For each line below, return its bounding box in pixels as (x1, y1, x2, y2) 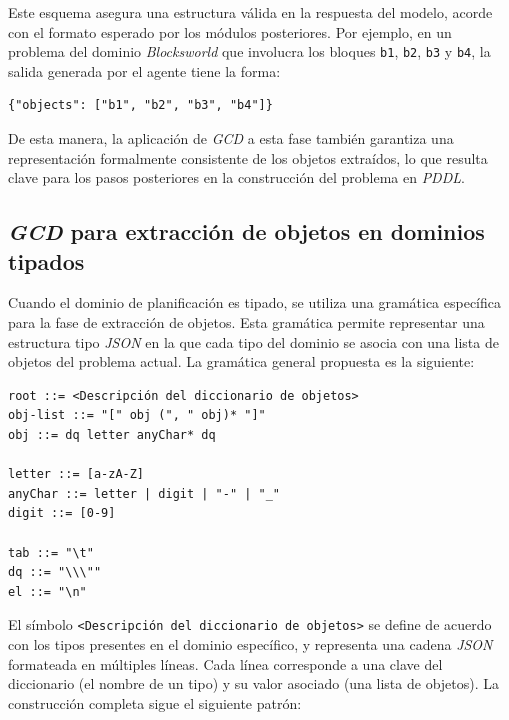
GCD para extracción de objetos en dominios (8, 216, 485, 247)
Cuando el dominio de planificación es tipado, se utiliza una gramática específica (8, 292, 501, 313)
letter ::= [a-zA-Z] (8, 467, 145, 482)
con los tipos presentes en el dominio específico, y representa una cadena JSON (8, 633, 493, 654)
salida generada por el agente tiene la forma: (8, 60, 281, 81)
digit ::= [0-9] (8, 506, 116, 521)
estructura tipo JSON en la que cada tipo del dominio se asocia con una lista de (8, 331, 499, 352)
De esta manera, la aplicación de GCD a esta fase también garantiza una (8, 128, 454, 149)
